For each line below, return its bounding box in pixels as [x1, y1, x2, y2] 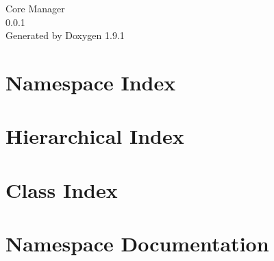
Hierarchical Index [5, 122, 184, 150]
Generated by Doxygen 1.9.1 [5, 28, 125, 42]
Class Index [5, 175, 118, 203]
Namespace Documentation [5, 229, 269, 258]
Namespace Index [5, 68, 176, 96]
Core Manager [5, 1, 65, 15]
